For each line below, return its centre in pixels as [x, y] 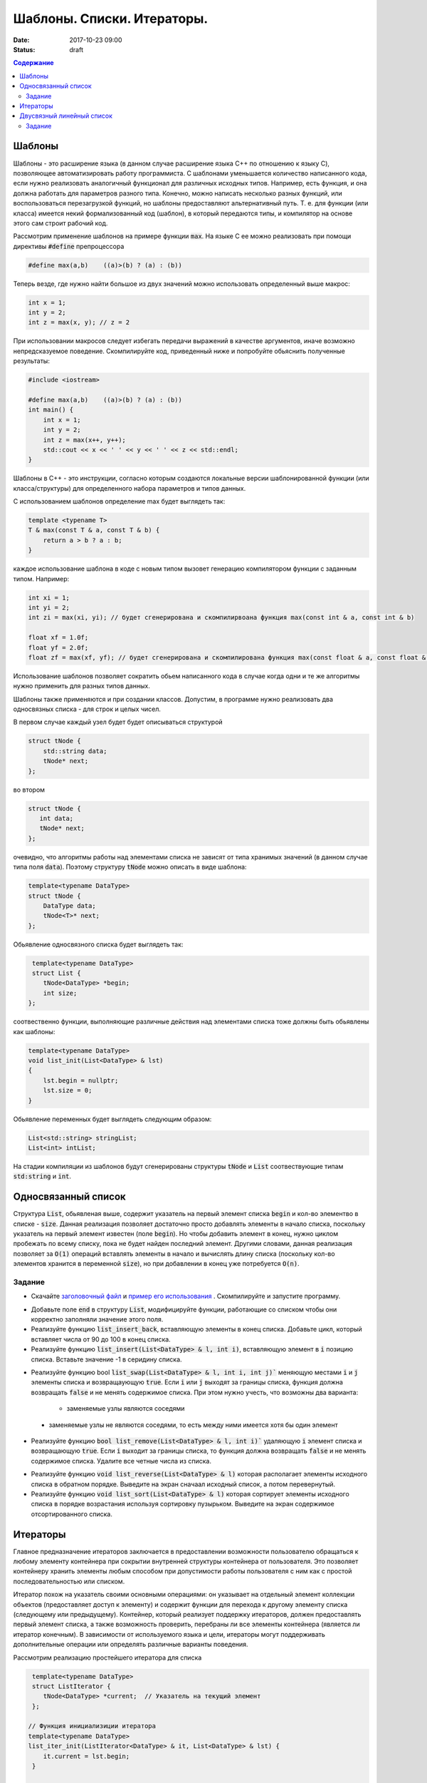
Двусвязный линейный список [66, 116]
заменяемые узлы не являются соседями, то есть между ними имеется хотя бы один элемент [193, 1425]
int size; [60, 993]
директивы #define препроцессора [69, 246]
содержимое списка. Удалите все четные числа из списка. [121, 1461]
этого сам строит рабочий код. [60, 223]
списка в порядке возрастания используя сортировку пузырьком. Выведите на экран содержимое [183, 1504]
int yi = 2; [49, 607]
